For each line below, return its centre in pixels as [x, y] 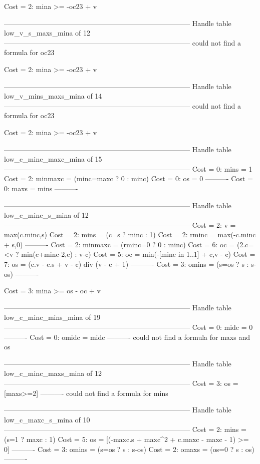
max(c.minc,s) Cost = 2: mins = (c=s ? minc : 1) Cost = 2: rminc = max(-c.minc [130, 235]
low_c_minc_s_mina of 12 [46, 215]
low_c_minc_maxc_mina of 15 [53, 159]
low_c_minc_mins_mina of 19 [52, 317]
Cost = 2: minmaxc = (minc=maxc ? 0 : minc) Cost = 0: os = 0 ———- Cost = [128, 178]
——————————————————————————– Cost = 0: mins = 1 [128, 168]
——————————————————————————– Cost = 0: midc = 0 [128, 327]
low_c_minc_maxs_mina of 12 [53, 373]
